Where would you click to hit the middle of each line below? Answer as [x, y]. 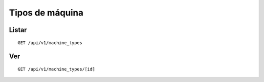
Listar [18, 30]
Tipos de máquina [46, 13]
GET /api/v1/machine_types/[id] [56, 69]
